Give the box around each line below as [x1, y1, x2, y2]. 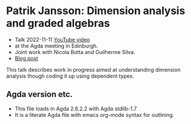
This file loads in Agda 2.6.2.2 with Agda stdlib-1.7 [14, 105, 137, 112]
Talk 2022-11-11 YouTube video [14, 36, 90, 43]
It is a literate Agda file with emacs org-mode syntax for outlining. [14, 111, 174, 118]
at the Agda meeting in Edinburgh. [14, 42, 99, 49]
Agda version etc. [6, 89, 73, 99]
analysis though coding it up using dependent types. [6, 72, 134, 79]
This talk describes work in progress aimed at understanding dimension [6, 66, 181, 73]
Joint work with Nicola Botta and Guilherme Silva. [14, 48, 135, 55]
